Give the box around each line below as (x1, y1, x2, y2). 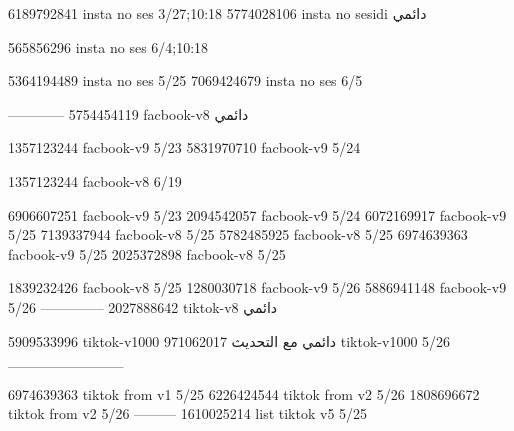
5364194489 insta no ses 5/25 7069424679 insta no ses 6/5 (8, 70, 363, 91)
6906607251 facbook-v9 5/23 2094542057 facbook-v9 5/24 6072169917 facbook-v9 (8, 204, 507, 225)
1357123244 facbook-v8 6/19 (8, 170, 182, 191)
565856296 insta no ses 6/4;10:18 (8, 36, 209, 57)
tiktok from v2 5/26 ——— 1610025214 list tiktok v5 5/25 (8, 403, 368, 424)
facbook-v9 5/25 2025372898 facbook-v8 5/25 (8, 243, 286, 264)
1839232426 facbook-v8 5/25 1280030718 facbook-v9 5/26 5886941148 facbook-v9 (8, 277, 507, 298)
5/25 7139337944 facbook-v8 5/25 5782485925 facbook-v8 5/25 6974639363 (8, 224, 468, 245)
